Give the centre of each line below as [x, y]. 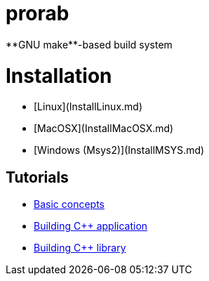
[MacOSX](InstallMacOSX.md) [104, 129]
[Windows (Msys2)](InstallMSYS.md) [119, 150]
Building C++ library [80, 248]
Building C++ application [91, 226]
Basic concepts [69, 204]
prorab [38, 13]
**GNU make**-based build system [89, 44]
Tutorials [37, 177]
